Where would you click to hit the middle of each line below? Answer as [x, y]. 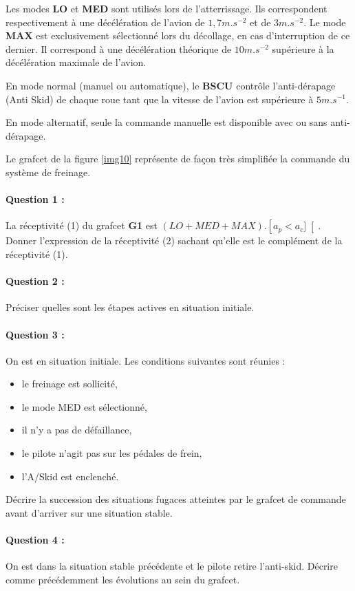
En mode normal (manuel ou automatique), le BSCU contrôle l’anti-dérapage [171, 85]
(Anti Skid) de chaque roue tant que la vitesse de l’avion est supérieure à [160, 99]
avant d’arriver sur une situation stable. [89, 512]
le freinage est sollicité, [69, 384]
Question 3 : [35, 334]
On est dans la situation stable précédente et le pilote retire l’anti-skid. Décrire [172, 566]
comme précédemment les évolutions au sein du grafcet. [123, 579]
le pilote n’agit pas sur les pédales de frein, [112, 453]
